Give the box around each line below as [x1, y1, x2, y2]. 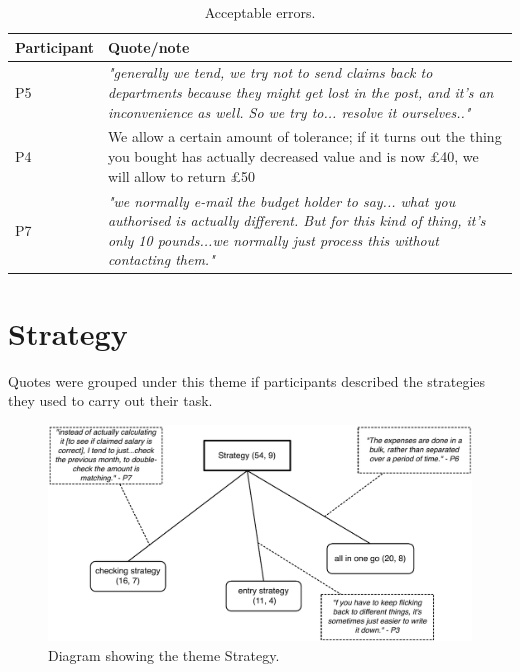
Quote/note [107, 36, 190, 57]
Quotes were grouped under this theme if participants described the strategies [8, 370, 486, 391]
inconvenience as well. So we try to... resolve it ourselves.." [107, 101, 471, 122]
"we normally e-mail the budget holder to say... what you [107, 190, 456, 211]
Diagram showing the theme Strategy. [48, 644, 280, 665]
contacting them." [107, 249, 215, 270]
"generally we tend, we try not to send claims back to [107, 62, 433, 83]
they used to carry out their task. [8, 390, 213, 411]
